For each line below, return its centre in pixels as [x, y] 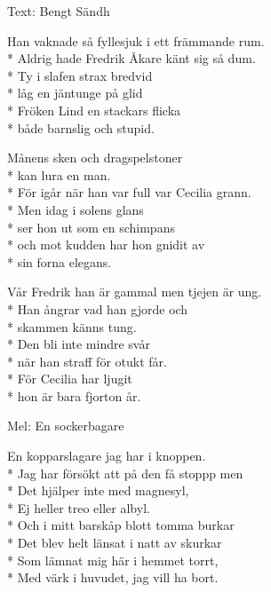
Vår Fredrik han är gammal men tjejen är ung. [135, 292]
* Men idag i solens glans [76, 209]
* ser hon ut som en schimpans [91, 227]
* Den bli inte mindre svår [79, 344]
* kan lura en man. [59, 174]
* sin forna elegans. [60, 261]
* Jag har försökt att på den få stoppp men [125, 473]
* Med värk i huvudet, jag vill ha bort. [113, 577]
